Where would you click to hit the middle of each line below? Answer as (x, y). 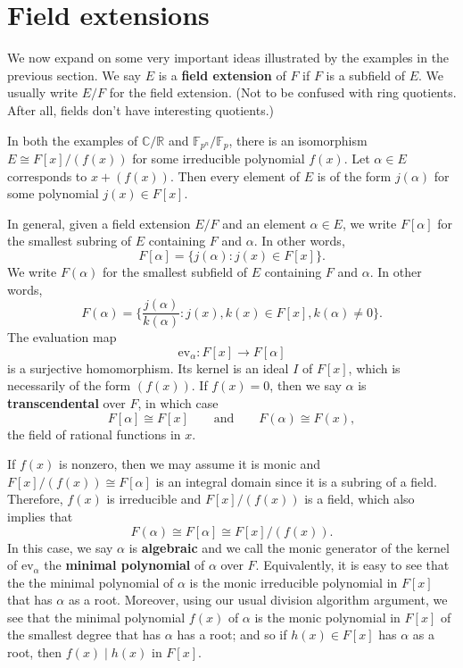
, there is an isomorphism (298, 140)
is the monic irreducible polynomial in (294, 582)
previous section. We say (74, 75)
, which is (374, 367)
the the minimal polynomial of (91, 582)
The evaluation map (62, 337)
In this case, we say (60, 547)
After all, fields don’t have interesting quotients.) (141, 109)
